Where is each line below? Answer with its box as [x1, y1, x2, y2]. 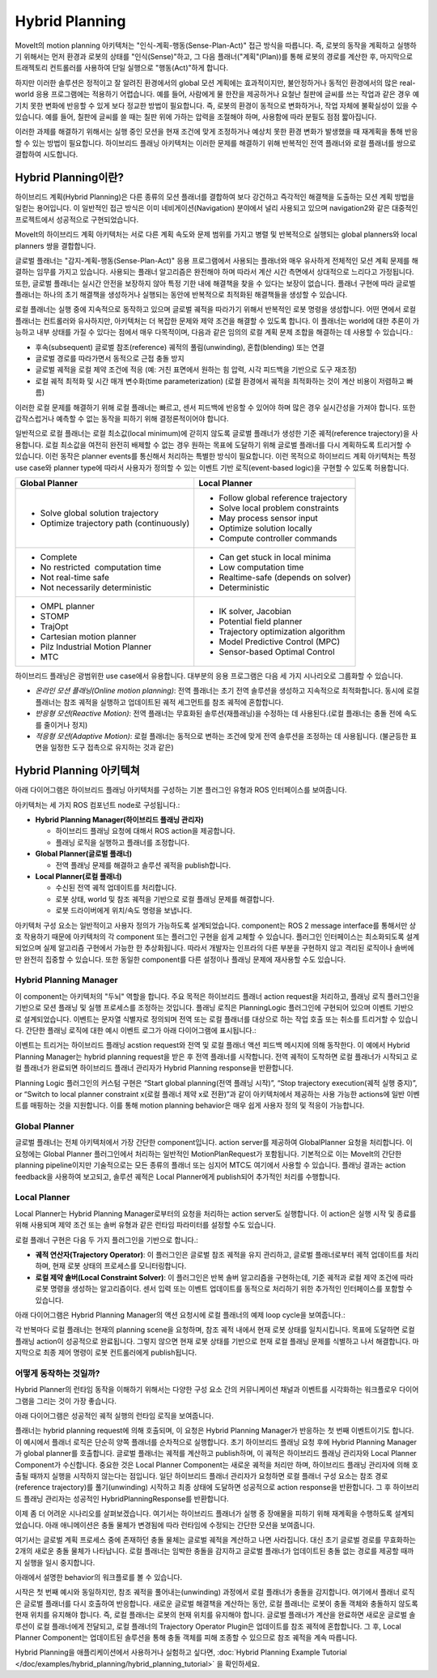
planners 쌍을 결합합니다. [15, 241, 96, 250]
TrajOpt [40, 621, 69, 632]
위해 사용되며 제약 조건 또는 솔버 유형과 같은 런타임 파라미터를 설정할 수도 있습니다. [15, 1220, 276, 1230]
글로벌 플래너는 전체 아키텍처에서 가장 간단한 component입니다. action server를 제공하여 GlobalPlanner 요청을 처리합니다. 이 [15, 1138, 413, 1147]
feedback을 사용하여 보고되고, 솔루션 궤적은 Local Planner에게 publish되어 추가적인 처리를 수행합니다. [15, 1172, 341, 1181]
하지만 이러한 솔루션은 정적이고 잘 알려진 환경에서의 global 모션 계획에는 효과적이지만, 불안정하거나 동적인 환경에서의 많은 [15, 78, 398, 88]
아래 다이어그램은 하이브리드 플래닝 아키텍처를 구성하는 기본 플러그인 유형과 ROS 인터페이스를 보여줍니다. [15, 785, 347, 795]
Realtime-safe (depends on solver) [218, 571, 351, 583]
